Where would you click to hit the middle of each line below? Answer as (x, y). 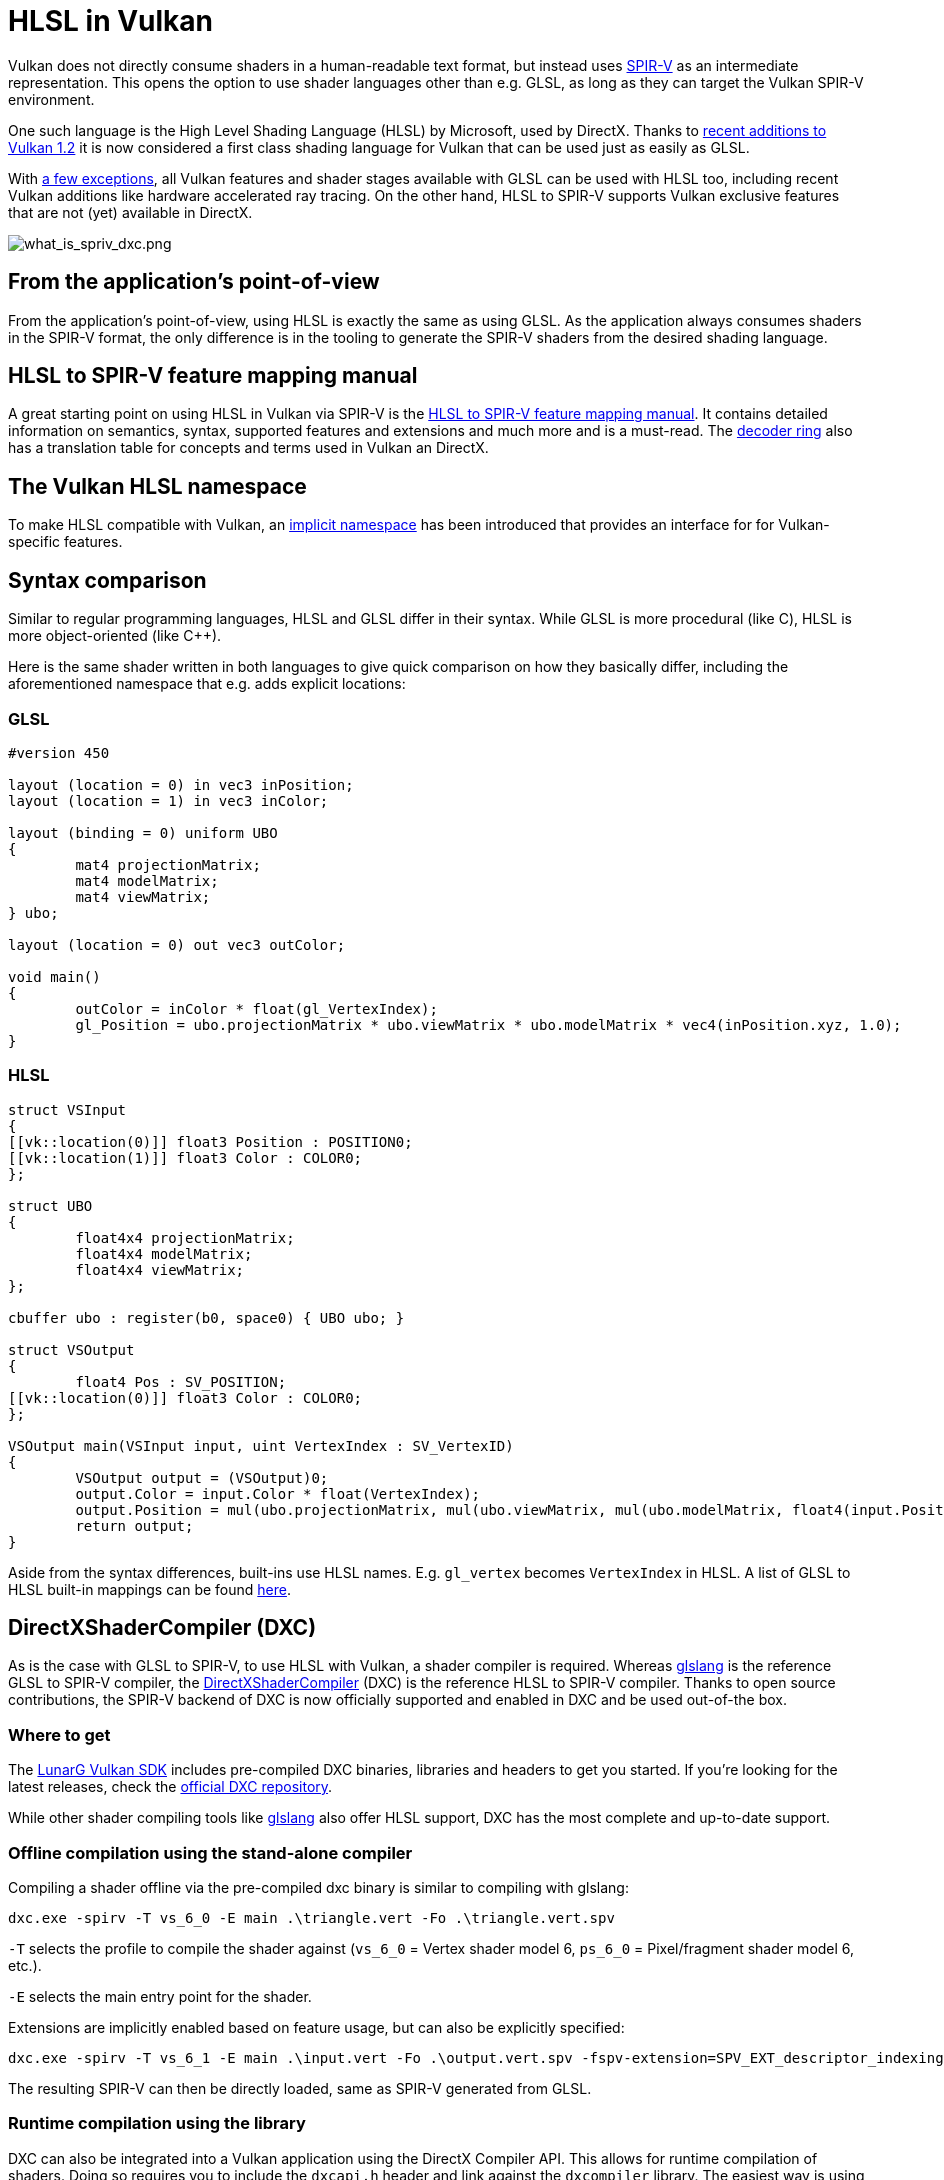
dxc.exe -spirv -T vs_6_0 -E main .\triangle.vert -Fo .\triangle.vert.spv (311, 1917)
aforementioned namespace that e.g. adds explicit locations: (207, 684)
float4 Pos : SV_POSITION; (181, 1381)
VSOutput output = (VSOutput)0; (202, 1477)
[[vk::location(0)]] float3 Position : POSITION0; (210, 1141)
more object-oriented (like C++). (115, 636)
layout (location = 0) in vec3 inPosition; (181, 784)
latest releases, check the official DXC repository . (170, 1787)
